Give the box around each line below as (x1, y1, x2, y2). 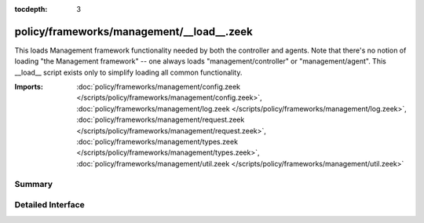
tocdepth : (14, 5, 48, 13)
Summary (14, 178, 53, 189)
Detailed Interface (14, 199, 86, 210)
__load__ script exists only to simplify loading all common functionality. (14, 68, 243, 77)
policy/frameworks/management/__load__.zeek (14, 24, 253, 38)
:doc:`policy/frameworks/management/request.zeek (76, 115, 245, 125)
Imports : (14, 82, 43, 92)
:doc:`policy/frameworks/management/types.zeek (76, 137, 239, 147)
